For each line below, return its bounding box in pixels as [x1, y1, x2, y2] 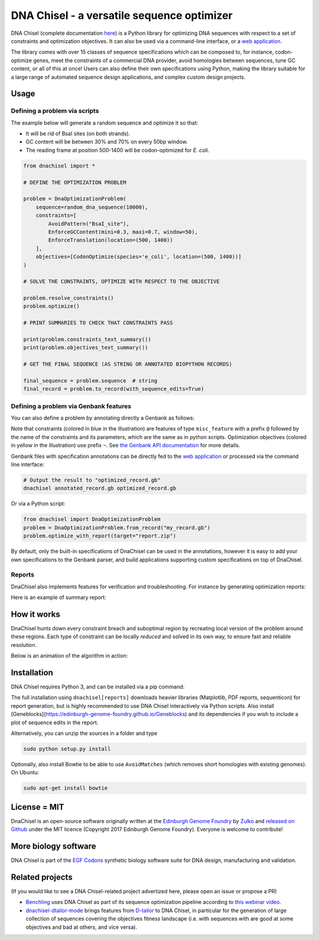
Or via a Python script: [11, 500, 66, 508]
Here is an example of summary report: [11, 594, 106, 601]
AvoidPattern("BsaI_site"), [48, 220, 130, 227]
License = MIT [11, 802, 64, 812]
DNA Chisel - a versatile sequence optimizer [11, 9, 233, 22]
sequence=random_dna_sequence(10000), [35, 204, 148, 210]
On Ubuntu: [11, 769, 40, 776]
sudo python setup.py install [23, 746, 111, 752]
